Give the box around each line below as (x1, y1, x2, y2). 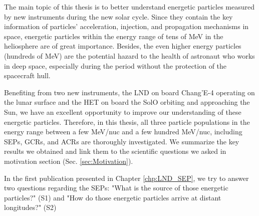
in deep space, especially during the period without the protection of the (4, 60, 227, 71)
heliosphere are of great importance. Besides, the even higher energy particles (4, 41, 241, 51)
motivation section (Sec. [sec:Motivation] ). (4, 155, 133, 166)
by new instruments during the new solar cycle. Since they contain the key (4, 11, 233, 22)
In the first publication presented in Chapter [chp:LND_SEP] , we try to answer (4, 172, 249, 183)
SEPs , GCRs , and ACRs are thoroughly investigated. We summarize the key (4, 136, 239, 146)
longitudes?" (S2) (4, 202, 57, 212)
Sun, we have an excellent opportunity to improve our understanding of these (4, 106, 241, 117)
